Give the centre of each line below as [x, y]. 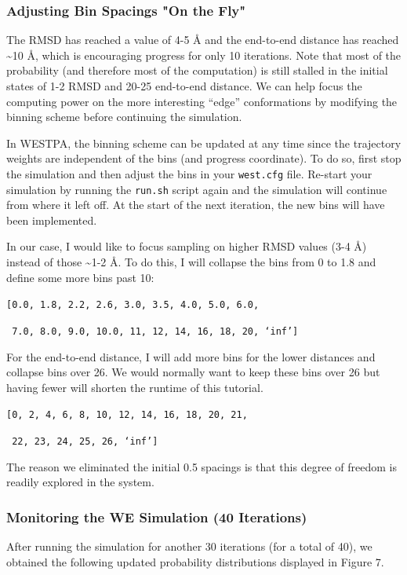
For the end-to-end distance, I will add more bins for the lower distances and [191, 356]
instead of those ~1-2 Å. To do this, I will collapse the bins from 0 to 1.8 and [191, 262]
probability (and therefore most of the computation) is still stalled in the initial [197, 70]
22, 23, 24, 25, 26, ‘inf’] [85, 441]
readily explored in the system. [80, 482]
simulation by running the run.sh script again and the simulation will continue [197, 189]
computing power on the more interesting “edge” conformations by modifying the [202, 101]
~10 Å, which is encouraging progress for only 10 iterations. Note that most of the [204, 55]
